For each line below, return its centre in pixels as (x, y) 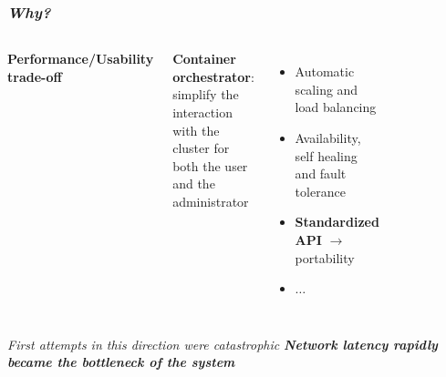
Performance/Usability (81, 59)
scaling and (327, 89)
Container (204, 59)
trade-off (35, 76)
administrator (211, 201)
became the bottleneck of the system (121, 362)
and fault (321, 173)
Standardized (337, 222)
